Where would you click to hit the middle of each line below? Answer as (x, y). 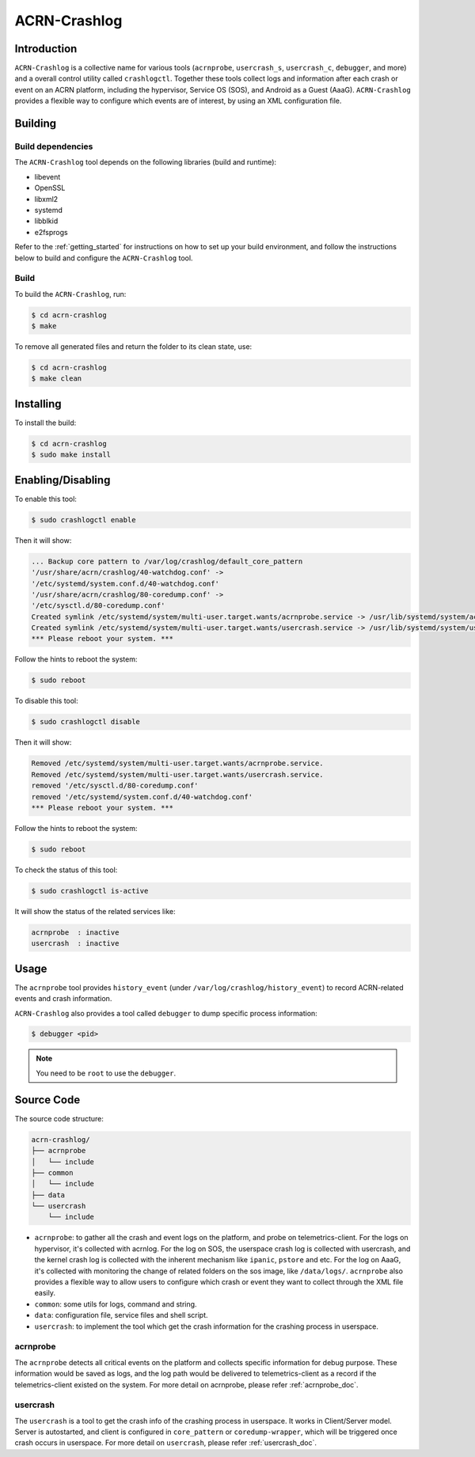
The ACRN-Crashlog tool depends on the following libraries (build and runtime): (146, 162)
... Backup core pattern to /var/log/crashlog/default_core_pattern (167, 561)
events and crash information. (63, 999)
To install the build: (46, 423)
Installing (38, 404)
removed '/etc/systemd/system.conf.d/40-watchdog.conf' (142, 797)
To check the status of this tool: (66, 870)
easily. (45, 1293)
